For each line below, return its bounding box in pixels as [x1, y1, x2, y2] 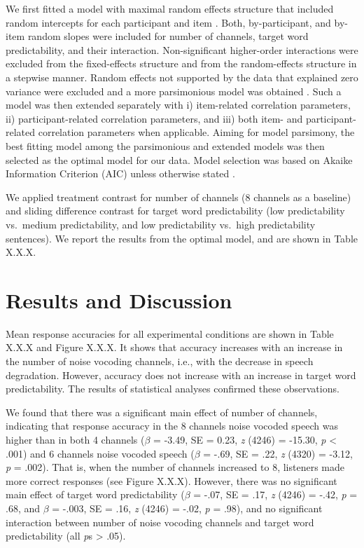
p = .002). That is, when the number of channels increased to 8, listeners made [6, 460, 345, 474]
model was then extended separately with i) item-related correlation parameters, [6, 97, 351, 112]
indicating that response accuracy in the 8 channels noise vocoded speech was [6, 418, 338, 433]
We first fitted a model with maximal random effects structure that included [6, 1, 334, 15]
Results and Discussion [6, 285, 232, 314]
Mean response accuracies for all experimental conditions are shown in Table [6, 326, 334, 341]
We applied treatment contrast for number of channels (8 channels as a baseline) [6, 189, 351, 204]
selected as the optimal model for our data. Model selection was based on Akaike [6, 152, 353, 167]
